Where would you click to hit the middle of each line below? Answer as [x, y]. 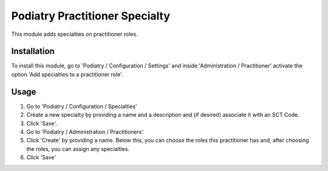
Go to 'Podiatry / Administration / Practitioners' [85, 131]
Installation [33, 51]
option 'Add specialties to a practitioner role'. [67, 74]
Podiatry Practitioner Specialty [91, 16]
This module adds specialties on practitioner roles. [74, 34]
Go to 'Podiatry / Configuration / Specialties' [82, 106]
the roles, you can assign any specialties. [78, 148]
